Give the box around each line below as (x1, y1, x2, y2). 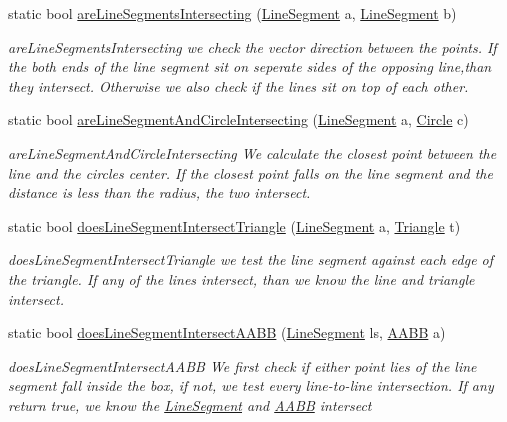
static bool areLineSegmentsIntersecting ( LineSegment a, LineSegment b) (8, 3, 457, 23)
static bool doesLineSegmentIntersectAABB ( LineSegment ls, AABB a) (8, 322, 446, 343)
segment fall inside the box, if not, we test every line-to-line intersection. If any (8, 375, 494, 396)
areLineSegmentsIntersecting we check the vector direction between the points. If (8, 36, 497, 57)
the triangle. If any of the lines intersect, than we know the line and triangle (8, 268, 475, 289)
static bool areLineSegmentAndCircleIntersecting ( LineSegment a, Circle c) (8, 109, 469, 130)
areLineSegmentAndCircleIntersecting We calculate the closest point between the (8, 142, 497, 163)
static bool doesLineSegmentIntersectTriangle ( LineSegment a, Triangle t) (8, 215, 461, 236)
